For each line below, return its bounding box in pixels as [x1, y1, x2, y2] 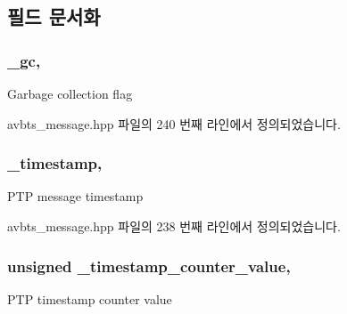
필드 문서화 [7, 3, 101, 30]
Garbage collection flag [7, 85, 133, 102]
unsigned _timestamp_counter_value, [7, 254, 291, 277]
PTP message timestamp [7, 187, 144, 205]
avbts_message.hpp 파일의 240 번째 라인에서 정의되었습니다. [7, 114, 341, 133]
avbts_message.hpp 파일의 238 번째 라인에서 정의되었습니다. [7, 217, 341, 235]
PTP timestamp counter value [7, 289, 172, 308]
